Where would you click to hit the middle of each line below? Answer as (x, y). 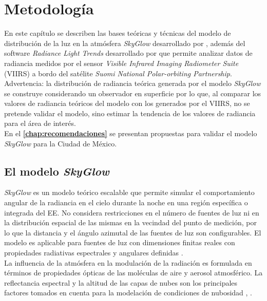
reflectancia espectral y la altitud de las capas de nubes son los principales (121, 282)
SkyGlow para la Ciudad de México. (61, 143)
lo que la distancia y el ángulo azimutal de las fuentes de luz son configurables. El (133, 232)
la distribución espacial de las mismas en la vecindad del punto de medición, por (131, 222)
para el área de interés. (40, 123)
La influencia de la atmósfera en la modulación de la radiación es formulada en (128, 262)
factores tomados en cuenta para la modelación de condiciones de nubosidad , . (128, 293)
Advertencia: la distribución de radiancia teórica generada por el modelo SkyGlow (132, 83)
